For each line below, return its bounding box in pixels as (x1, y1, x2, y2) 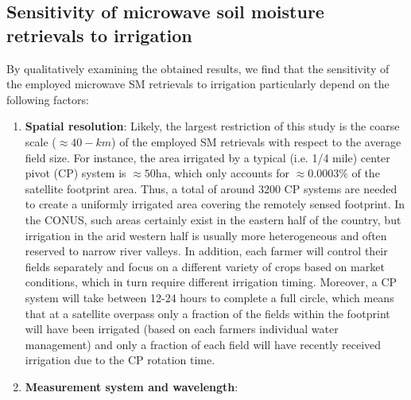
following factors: (6, 91, 89, 107)
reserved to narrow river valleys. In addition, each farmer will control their (25, 243, 388, 259)
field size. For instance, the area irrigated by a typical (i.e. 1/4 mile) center (25, 149, 390, 165)
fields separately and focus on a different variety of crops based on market (25, 258, 385, 274)
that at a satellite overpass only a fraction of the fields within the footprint (25, 305, 390, 321)
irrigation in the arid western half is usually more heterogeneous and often (25, 227, 387, 243)
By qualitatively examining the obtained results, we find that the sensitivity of (6, 60, 390, 76)
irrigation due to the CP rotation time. (25, 351, 215, 368)
